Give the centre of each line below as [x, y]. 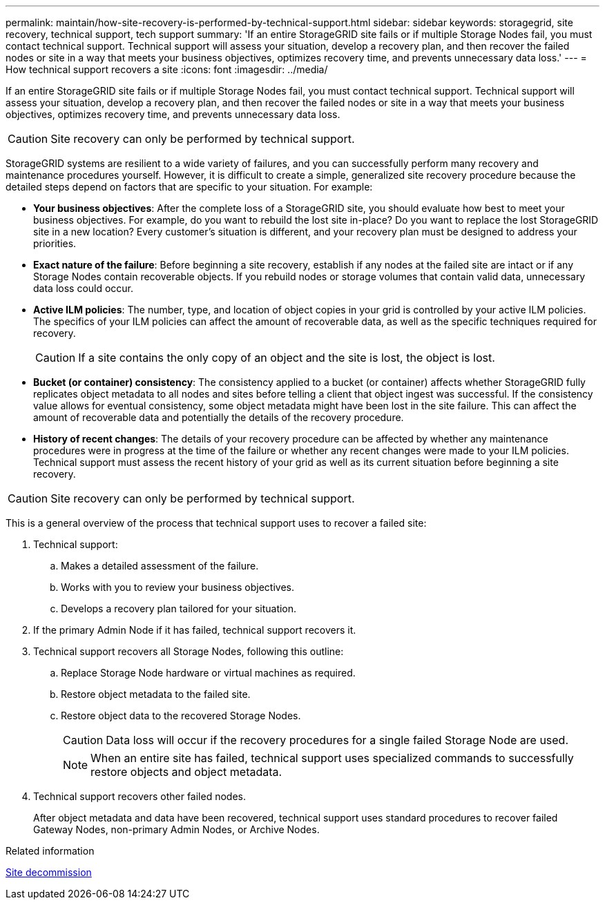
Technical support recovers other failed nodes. [140, 796]
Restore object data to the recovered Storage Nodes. [181, 716]
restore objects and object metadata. [186, 772]
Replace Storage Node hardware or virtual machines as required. [208, 673]
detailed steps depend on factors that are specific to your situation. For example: [189, 187]
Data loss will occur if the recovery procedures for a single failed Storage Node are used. [337, 740]
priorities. [55, 243]
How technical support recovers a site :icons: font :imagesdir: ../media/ [167, 69]
